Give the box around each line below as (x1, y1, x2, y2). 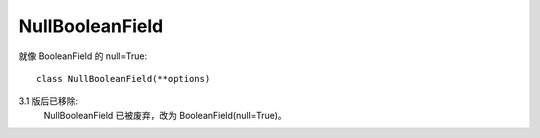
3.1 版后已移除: (18, 95, 79, 107)
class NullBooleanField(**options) (36, 73, 211, 84)
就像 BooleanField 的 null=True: (18, 50, 148, 62)
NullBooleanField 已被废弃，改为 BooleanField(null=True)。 (43, 109, 287, 121)
